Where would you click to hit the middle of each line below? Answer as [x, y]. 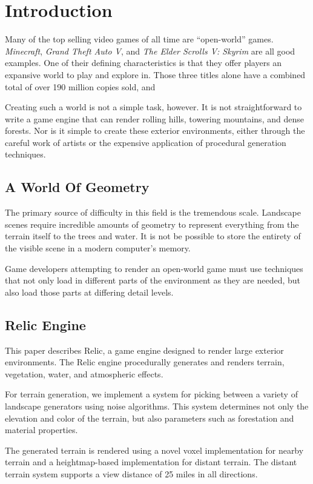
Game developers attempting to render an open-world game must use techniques [154, 268]
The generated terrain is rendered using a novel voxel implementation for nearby [154, 450]
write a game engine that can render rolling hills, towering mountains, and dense [154, 118]
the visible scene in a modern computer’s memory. [98, 248]
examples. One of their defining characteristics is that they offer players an [143, 63]
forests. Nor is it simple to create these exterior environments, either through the [155, 131]
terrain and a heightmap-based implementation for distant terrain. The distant [151, 462]
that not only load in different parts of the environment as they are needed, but [153, 280]
